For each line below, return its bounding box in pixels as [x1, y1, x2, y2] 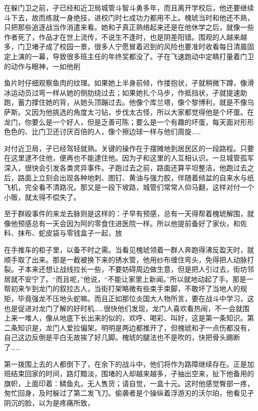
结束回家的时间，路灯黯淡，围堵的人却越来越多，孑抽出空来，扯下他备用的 [10, 368, 254, 379]
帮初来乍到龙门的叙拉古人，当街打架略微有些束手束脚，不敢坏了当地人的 [4, 283, 240, 294]
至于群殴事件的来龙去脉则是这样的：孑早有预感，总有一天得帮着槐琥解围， [4, 208, 247, 219]
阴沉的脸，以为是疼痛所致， [4, 397, 94, 408]
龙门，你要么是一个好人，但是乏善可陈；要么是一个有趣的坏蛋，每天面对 [4, 116, 240, 127]
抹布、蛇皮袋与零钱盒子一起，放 [17, 228, 122, 238]
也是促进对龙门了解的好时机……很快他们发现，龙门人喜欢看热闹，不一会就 [4, 303, 243, 313]
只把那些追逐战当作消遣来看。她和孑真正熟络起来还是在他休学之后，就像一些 [4, 22, 254, 32]
